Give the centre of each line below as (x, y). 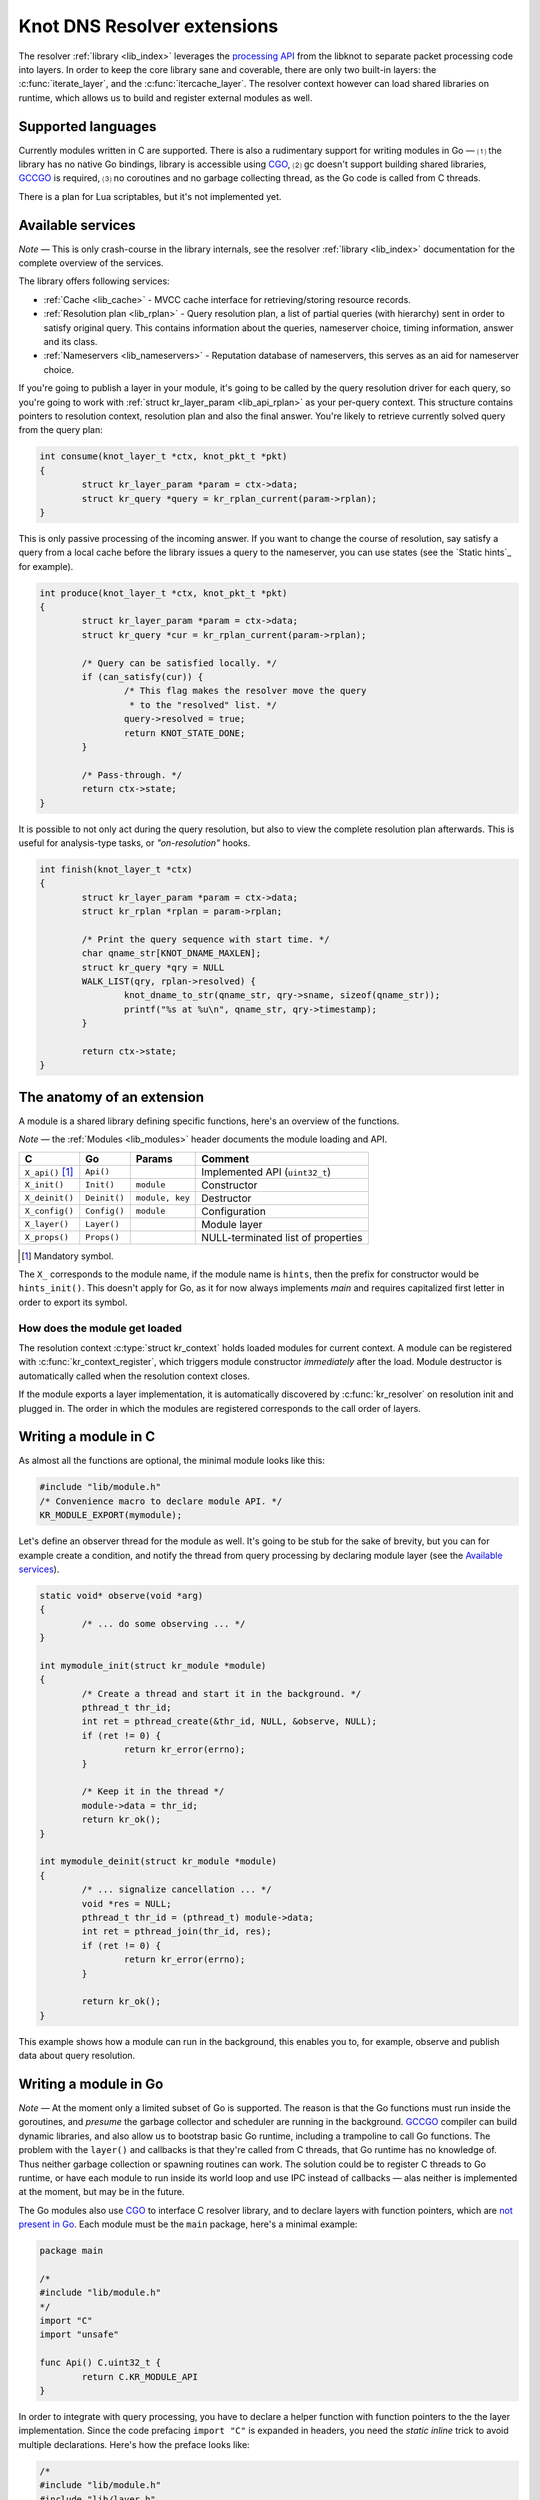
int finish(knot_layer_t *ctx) (116, 869)
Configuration (234, 1211)
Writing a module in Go (91, 2083)
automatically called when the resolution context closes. (134, 1376)
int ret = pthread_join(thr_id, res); (176, 1931)
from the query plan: (61, 430)
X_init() (44, 1185)
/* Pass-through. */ (132, 774)
